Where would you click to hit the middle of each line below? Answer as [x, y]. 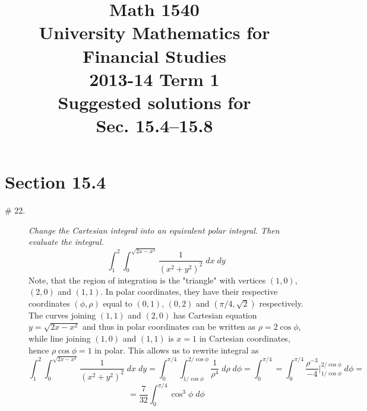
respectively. [281, 303]
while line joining [60, 338]
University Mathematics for [154, 32]
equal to [118, 303]
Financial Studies [154, 55]
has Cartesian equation [215, 315]
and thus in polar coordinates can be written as [169, 326]
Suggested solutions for [154, 102]
